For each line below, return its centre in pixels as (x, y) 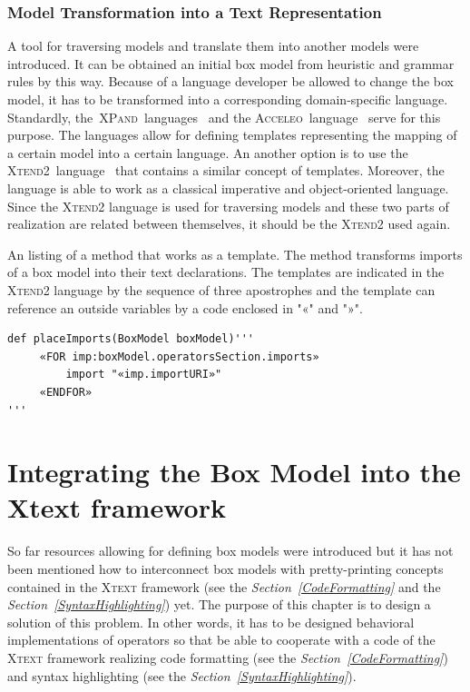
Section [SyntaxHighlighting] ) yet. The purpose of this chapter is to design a (219, 604)
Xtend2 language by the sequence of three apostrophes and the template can (221, 289)
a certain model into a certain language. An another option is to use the (208, 152)
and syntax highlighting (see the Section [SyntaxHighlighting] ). (182, 675)
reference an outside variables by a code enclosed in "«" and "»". (185, 307)
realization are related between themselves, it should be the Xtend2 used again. (229, 224)
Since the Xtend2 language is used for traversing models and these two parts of (228, 206)
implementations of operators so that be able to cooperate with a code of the (221, 640)
